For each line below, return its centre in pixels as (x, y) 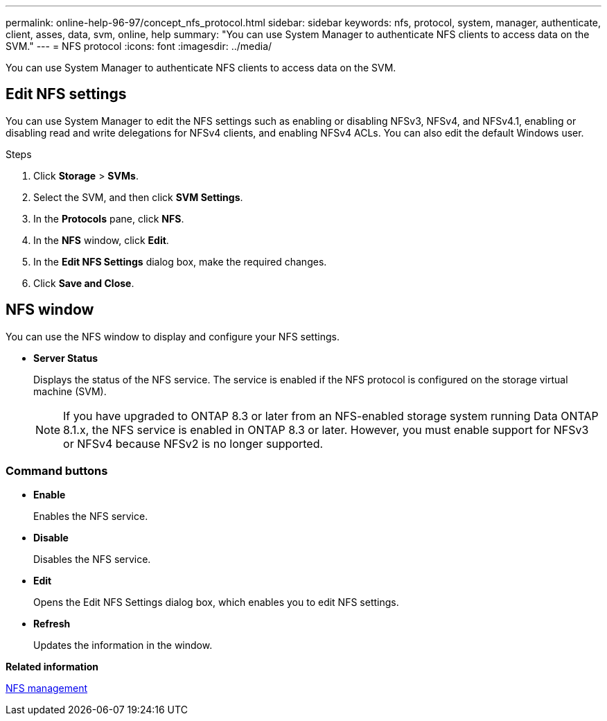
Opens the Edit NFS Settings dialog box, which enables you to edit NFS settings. (216, 602)
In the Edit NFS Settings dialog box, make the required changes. (180, 261)
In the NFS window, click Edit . (101, 240)
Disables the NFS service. (92, 559)
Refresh (52, 624)
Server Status (66, 358)
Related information (52, 667)
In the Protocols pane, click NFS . (109, 218)
